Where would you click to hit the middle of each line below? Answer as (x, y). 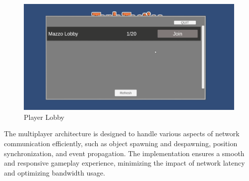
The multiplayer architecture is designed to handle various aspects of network (122, 134)
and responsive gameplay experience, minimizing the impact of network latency (124, 163)
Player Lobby (44, 117)
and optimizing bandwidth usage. (55, 172)
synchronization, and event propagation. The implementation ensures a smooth (124, 153)
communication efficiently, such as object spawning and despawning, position (121, 143)
